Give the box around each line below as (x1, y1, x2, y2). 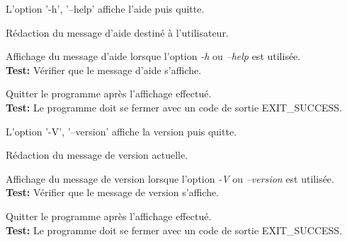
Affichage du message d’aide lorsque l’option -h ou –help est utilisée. (6, 49, 301, 63)
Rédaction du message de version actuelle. (6, 147, 188, 162)
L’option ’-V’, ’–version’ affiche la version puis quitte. (6, 123, 237, 138)
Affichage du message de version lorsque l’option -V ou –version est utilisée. (6, 171, 334, 186)
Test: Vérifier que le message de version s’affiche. (6, 185, 220, 200)
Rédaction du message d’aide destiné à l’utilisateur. (6, 25, 229, 40)
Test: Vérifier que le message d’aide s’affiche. (6, 62, 202, 77)
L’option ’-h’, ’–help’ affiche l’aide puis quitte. (6, 1, 205, 16)
